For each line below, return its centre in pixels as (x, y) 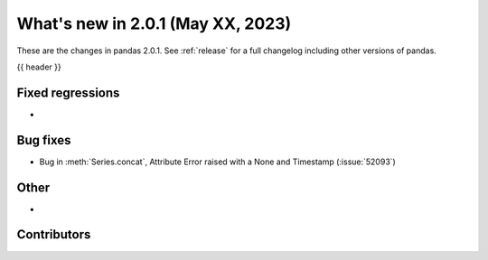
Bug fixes (44, 140)
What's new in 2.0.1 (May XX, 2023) (154, 23)
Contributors (54, 235)
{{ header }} (39, 67)
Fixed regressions (68, 93)
